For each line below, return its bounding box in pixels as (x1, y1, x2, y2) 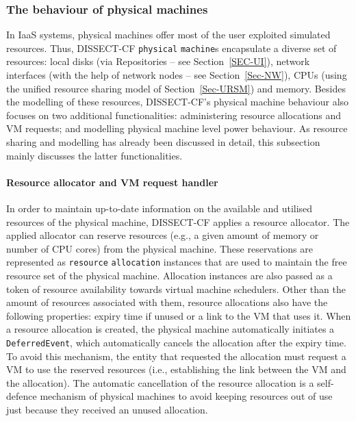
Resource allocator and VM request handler (6, 175, 218, 189)
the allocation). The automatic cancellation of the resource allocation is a (6, 375, 314, 390)
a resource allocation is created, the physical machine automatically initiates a (6, 322, 335, 336)
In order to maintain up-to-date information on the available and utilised (6, 201, 313, 216)
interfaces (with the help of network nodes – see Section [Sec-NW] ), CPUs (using (6, 68, 347, 82)
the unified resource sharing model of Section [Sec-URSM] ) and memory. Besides (6, 81, 346, 95)
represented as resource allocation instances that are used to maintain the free (6, 255, 347, 269)
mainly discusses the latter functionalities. (6, 148, 183, 162)
